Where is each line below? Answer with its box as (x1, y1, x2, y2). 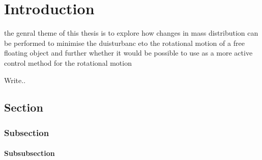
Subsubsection (4, 148, 55, 158)
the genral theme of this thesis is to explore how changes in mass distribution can (4, 28, 258, 38)
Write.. (4, 74, 26, 85)
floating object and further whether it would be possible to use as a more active (4, 47, 253, 58)
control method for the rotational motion (4, 57, 132, 68)
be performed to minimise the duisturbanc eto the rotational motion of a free (4, 37, 245, 48)
